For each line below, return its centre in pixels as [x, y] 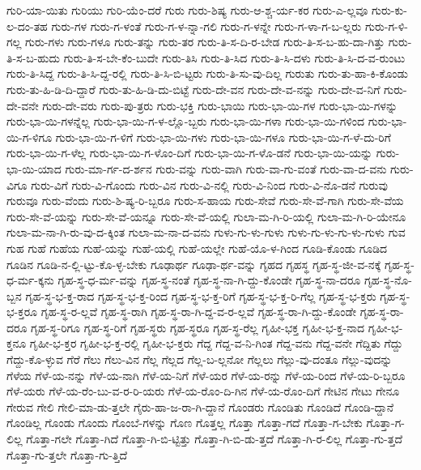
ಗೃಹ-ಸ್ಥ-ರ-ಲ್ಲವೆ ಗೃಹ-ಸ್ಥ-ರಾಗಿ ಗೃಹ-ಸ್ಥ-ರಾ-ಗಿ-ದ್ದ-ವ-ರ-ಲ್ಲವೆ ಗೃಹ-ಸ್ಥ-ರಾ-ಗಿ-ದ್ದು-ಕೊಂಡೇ [198, 312]
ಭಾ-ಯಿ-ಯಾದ [34, 168]
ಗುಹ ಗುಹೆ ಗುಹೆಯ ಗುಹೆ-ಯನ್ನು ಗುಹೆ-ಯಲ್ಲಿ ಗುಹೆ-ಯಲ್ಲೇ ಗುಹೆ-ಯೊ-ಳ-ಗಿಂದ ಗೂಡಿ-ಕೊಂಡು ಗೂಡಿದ [197, 248]
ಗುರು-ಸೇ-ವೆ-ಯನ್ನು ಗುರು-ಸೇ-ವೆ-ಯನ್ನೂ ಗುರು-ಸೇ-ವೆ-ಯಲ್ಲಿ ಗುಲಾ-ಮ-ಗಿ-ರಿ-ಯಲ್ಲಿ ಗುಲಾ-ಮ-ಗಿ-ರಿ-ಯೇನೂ [206, 216]
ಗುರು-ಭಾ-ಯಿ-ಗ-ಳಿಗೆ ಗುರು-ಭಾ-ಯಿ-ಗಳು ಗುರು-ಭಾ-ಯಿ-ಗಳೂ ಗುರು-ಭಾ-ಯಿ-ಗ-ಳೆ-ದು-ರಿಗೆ [223, 137]
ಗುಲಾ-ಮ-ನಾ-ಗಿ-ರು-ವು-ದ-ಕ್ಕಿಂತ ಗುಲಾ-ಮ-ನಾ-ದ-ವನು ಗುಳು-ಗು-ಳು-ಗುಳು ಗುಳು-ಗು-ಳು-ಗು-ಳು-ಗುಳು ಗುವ [206, 232]
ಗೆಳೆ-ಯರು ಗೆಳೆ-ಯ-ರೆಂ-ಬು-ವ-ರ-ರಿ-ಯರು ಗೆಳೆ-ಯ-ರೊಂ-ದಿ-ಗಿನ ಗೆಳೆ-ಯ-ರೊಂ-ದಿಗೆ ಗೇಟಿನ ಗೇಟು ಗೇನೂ [203, 391]
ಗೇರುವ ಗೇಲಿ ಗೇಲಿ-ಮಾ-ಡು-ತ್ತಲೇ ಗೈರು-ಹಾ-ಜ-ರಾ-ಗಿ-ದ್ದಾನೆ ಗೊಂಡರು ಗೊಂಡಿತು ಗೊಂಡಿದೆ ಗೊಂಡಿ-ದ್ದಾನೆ [200, 406]
